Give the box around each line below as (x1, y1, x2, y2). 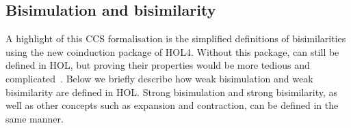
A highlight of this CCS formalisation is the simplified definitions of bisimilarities (5, 31, 346, 46)
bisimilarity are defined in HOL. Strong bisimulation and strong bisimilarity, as (5, 84, 338, 99)
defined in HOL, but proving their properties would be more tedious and (5, 58, 310, 72)
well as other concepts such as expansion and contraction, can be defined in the (5, 98, 339, 112)
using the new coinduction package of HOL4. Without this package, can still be (5, 44, 339, 59)
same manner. (5, 111, 64, 125)
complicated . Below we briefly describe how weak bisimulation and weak (5, 71, 313, 85)
